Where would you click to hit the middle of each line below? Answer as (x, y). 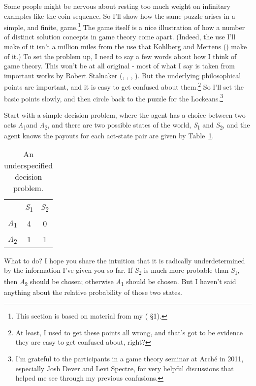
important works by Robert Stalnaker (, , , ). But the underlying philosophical (123, 75)
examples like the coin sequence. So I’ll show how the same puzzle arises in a (120, 16)
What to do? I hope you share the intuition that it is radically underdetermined (125, 260)
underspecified (29, 165)
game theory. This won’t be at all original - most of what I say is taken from (119, 66)
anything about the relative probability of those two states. (93, 292)
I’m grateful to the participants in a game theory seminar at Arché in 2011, (129, 358)
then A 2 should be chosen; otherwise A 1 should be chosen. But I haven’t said (120, 282)
